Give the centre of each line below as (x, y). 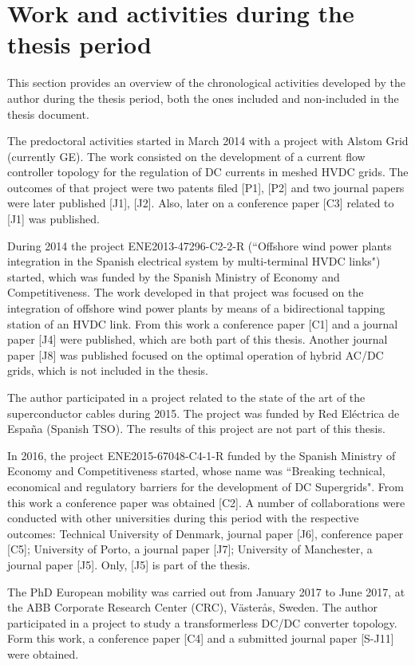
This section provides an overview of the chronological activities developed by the (206, 83)
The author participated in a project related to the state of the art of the (186, 397)
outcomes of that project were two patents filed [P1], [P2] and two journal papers (206, 187)
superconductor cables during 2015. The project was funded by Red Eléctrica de (204, 413)
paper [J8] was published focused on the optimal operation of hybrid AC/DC (196, 354)
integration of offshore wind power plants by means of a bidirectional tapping (196, 308)
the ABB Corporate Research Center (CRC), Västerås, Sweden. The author (192, 607)
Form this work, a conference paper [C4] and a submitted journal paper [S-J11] (201, 638)
